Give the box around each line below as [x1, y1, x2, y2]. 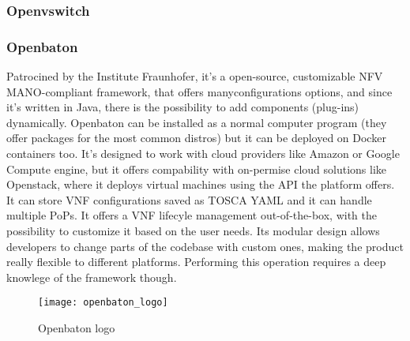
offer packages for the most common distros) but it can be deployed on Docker [6, 129, 386, 146]
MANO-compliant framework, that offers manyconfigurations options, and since [6, 83, 393, 99]
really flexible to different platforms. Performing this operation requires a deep [6, 253, 386, 270]
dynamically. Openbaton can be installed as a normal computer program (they [6, 114, 387, 130]
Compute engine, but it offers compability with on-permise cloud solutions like [6, 160, 387, 177]
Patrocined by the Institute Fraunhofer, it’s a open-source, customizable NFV [6, 68, 383, 84]
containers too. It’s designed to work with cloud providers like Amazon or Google [6, 145, 400, 162]
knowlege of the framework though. [6, 268, 177, 285]
